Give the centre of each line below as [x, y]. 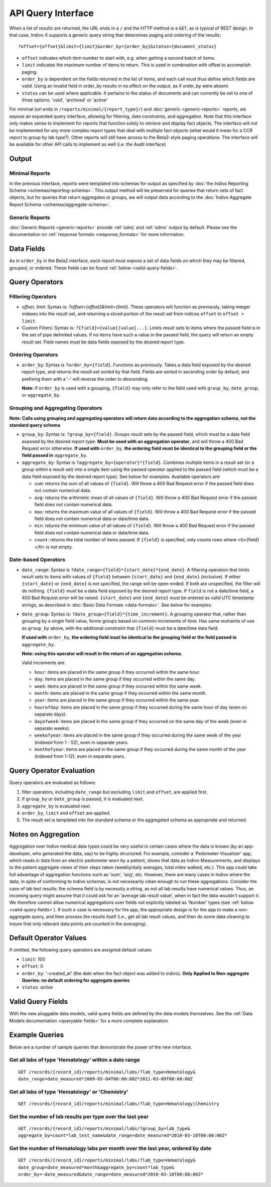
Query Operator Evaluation [52, 771]
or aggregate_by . [41, 395]
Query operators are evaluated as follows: [53, 783]
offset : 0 [33, 966]
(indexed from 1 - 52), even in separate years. [82, 742]
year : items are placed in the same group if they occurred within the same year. [117, 700]
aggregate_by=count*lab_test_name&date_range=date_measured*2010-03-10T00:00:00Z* [123, 1136]
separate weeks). [52, 728]
